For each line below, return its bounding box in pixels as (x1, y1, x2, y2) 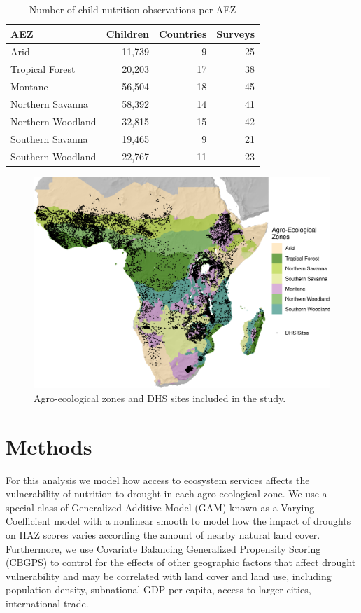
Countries (159, 26, 207, 41)
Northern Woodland (10, 113, 97, 128)
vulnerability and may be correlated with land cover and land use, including (6, 568, 332, 583)
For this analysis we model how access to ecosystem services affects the (6, 472, 310, 487)
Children (106, 26, 150, 41)
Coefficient (6, 514, 51, 528)
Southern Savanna (10, 131, 88, 146)
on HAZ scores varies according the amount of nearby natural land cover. (6, 527, 320, 542)
